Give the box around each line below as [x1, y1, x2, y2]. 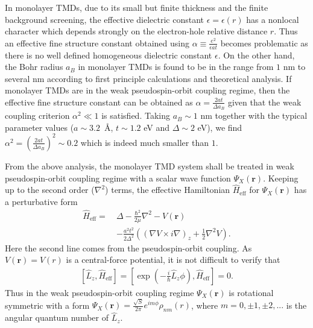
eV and [144, 121, 170, 133]
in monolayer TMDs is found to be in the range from [78, 60, 274, 73]
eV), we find [197, 121, 242, 133]
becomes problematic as [220, 36, 308, 49]
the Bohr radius [5, 60, 63, 73]
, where [191, 298, 218, 311]
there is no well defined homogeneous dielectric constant [5, 48, 212, 61]
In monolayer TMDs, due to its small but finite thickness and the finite [5, 1, 268, 13]
